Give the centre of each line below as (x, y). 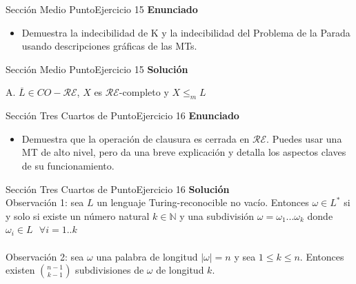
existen (20, 270)
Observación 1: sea (45, 202)
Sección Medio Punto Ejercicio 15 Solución (97, 69)
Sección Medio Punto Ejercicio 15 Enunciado (102, 9)
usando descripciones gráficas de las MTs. (109, 46)
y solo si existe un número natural (78, 215)
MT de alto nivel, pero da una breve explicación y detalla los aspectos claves (184, 152)
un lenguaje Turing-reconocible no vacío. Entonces (203, 202)
